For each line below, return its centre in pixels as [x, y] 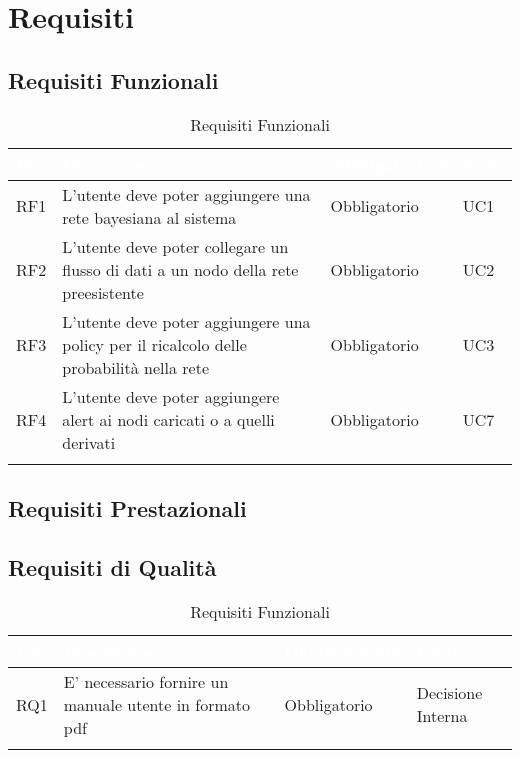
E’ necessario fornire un [146, 681]
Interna [442, 716]
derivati [89, 442]
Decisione [449, 693]
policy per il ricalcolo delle [154, 344]
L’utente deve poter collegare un [175, 246]
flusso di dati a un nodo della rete [180, 269]
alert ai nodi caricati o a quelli [168, 419]
